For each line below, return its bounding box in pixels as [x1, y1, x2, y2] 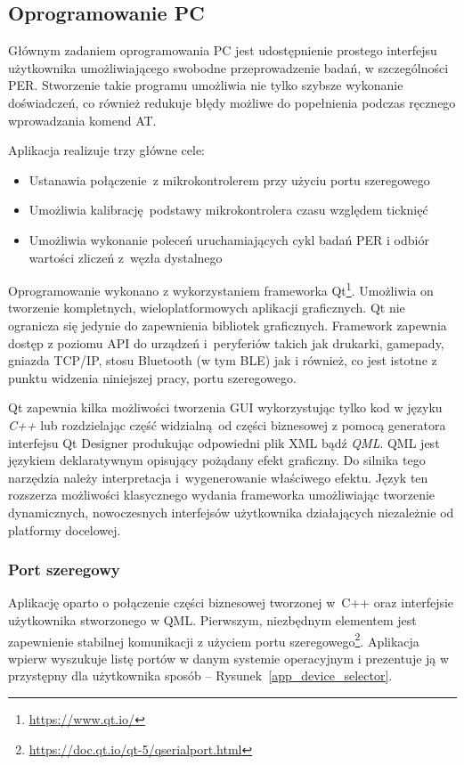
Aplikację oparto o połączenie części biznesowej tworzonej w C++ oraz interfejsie [8, 593, 454, 612]
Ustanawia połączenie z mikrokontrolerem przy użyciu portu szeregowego [28, 170, 430, 189]
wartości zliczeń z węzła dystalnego [28, 248, 223, 266]
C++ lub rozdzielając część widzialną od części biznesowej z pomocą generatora [8, 415, 446, 434]
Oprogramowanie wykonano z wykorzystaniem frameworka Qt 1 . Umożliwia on [8, 279, 434, 299]
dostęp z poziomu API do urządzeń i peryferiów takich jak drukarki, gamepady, [8, 333, 444, 352]
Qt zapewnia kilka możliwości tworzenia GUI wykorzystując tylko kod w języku [8, 398, 443, 417]
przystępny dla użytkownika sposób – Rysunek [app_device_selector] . [8, 666, 393, 685]
